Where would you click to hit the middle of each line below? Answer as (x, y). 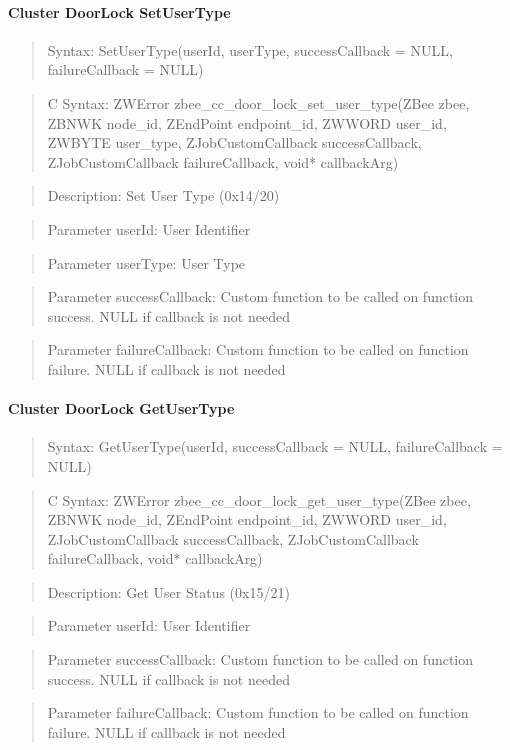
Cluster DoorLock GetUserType (121, 408)
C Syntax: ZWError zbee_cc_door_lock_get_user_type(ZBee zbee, (259, 499)
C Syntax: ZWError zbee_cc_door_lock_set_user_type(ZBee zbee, (258, 102)
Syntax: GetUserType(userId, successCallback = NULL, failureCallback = (275, 446)
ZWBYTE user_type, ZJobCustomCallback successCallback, (234, 142)
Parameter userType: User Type (146, 262)
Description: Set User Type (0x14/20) (163, 195)
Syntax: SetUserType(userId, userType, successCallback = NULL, (250, 49)
